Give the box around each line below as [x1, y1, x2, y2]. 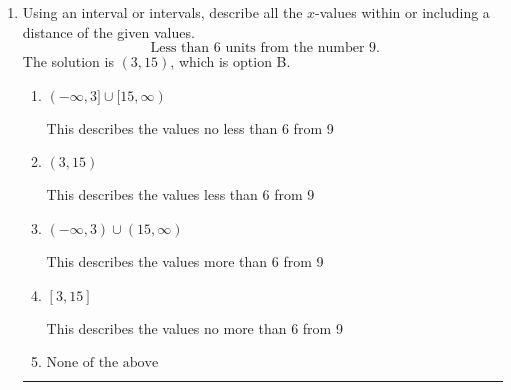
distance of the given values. [22, 21, 195, 42]
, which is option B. [170, 51, 291, 72]
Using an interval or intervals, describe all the [22, 2, 303, 22]
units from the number [225, 41, 365, 56]
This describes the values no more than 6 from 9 [46, 317, 343, 338]
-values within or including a [315, 2, 490, 22]
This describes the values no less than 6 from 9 [46, 117, 334, 138]
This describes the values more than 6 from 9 [46, 250, 324, 271]
